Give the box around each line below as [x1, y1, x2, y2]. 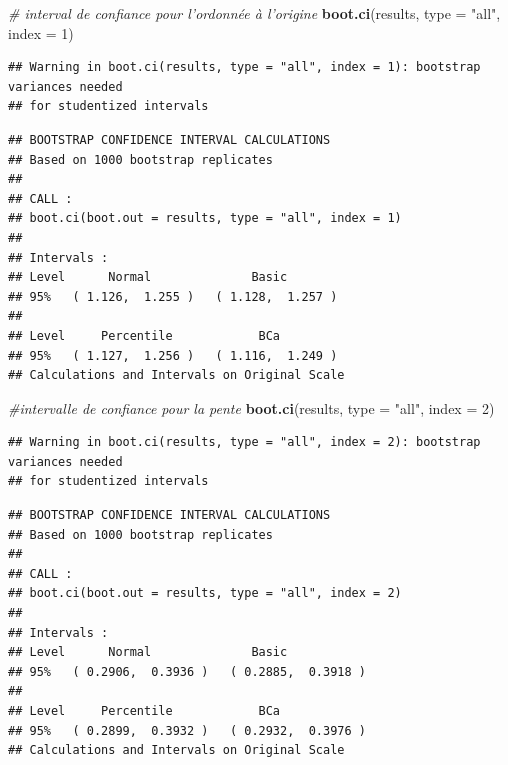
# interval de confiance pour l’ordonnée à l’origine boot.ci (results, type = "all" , [8, 3, 501, 23]
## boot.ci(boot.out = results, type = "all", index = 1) [8, 211, 402, 226]
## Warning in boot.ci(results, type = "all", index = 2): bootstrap [8, 435, 481, 450]
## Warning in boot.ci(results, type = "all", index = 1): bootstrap [8, 60, 481, 75]
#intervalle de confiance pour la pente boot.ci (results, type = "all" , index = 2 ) [8, 397, 495, 418]
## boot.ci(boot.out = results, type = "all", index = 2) [8, 586, 402, 601]
